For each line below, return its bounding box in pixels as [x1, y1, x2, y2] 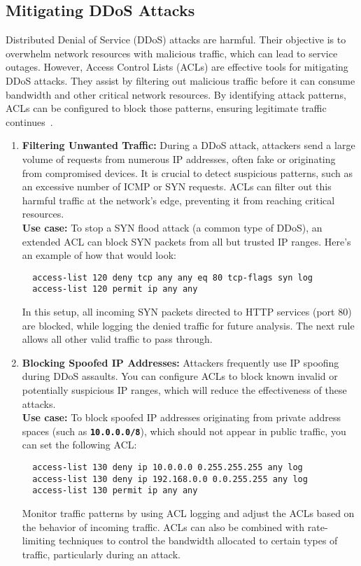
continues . [6, 114, 53, 129]
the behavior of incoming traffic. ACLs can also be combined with [22, 519, 305, 534]
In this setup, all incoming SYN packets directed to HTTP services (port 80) [22, 304, 352, 319]
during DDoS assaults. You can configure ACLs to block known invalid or [22, 369, 338, 383]
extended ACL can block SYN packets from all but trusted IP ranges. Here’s [22, 234, 351, 248]
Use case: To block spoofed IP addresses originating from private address [22, 410, 341, 425]
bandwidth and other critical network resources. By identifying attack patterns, [6, 87, 346, 101]
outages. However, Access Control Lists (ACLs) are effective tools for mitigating [6, 59, 348, 74]
